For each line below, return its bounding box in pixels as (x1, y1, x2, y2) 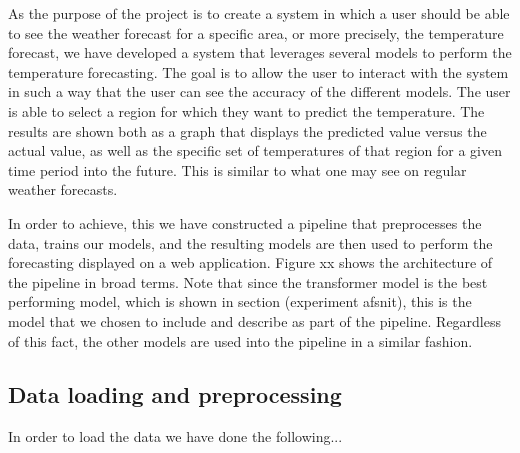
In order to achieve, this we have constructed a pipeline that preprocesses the (8, 212, 482, 233)
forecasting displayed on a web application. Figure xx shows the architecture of (8, 252, 493, 273)
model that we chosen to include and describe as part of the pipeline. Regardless (8, 310, 502, 331)
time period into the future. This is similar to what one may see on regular (8, 159, 467, 180)
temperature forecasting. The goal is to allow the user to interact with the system (8, 61, 509, 82)
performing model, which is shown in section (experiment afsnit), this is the (8, 291, 472, 312)
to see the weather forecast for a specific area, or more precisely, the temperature (8, 22, 504, 43)
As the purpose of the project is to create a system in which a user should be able (8, 3, 510, 23)
